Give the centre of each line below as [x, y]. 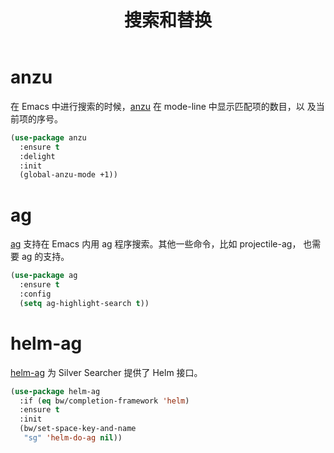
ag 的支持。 [45, 257]
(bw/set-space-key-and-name [78, 429]
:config [35, 294]
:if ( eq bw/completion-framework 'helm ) [104, 401]
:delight [37, 156]
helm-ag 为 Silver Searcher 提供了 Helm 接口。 [106, 372]
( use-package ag [44, 276]
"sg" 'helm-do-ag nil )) [73, 438]
